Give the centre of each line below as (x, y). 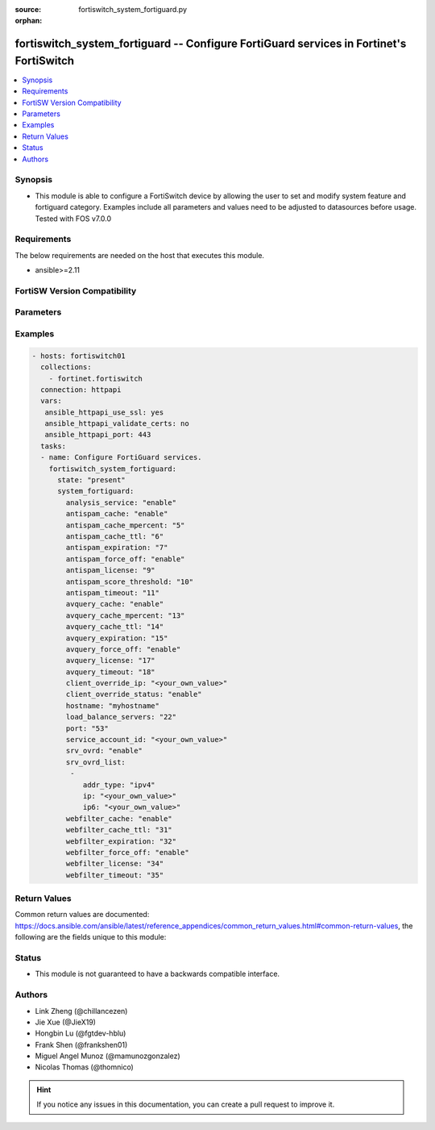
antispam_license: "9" (111, 570)
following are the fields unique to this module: (91, 937)
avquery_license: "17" (111, 661)
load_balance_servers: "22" (121, 717)
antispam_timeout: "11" (113, 592)
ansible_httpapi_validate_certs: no (117, 424)
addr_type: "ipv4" (119, 785)
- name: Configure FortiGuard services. (121, 457)
